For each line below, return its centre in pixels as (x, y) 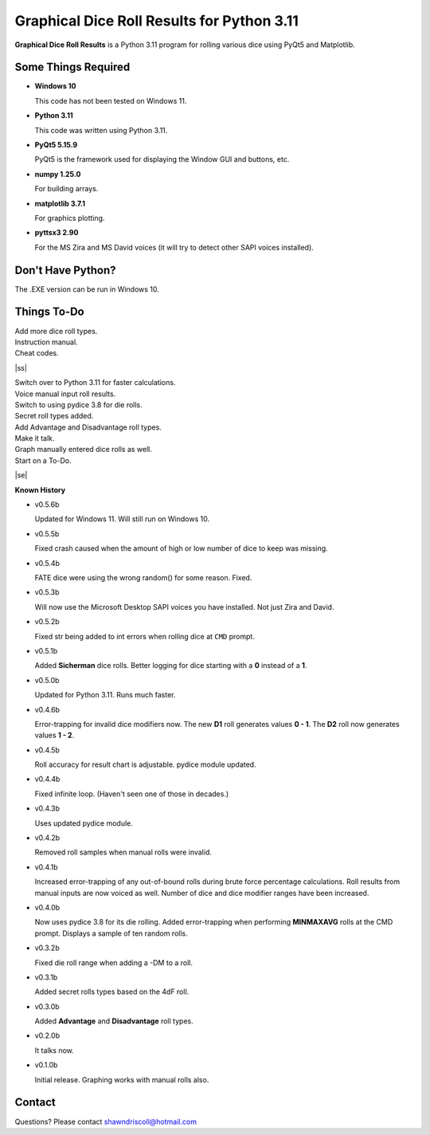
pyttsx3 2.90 (57, 233)
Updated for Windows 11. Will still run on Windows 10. (122, 519)
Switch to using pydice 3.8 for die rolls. (78, 405)
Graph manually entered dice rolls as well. (84, 450)
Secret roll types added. (54, 416)
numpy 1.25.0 (58, 174)
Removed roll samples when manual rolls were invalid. (123, 852)
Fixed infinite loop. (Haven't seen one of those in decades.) (132, 794)
